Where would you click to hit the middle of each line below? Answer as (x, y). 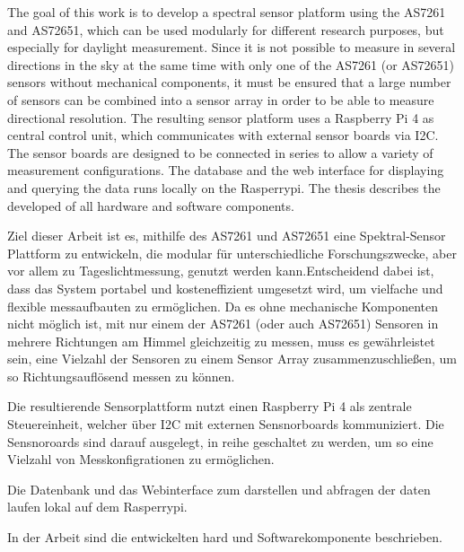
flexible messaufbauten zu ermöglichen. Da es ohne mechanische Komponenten (223, 306)
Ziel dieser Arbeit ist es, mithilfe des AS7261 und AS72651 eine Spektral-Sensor (227, 236)
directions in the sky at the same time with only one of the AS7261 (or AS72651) (231, 64)
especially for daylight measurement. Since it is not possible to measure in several (232, 47)
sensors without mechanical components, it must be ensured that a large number (229, 82)
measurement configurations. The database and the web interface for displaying (226, 170)
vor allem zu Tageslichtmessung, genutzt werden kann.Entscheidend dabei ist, (221, 271)
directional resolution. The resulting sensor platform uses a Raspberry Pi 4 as (221, 117)
